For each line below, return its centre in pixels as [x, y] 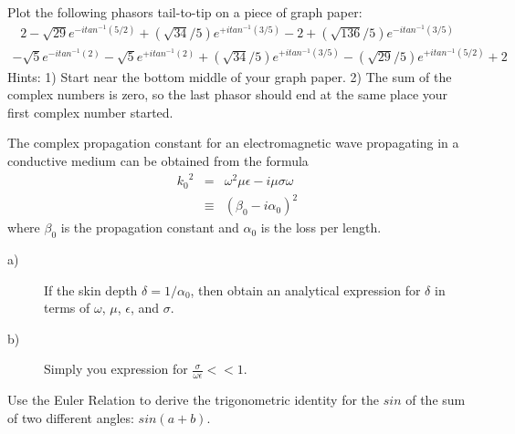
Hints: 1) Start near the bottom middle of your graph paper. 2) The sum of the [230, 76]
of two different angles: [71, 417]
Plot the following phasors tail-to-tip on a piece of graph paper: [185, 12]
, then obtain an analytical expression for [305, 289]
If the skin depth [91, 289]
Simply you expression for [116, 369]
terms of [67, 308]
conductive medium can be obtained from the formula [158, 161]
